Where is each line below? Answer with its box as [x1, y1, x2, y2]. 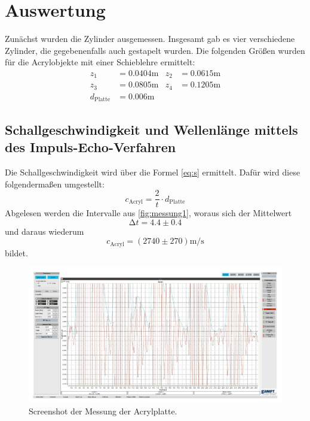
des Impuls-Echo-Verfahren [5, 138, 176, 156]
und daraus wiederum [5, 225, 84, 237]
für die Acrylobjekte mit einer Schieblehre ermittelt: [5, 56, 195, 68]
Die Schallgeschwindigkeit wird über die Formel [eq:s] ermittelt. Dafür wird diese [5, 165, 300, 178]
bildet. [5, 246, 28, 259]
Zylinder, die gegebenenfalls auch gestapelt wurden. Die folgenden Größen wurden [5, 44, 305, 56]
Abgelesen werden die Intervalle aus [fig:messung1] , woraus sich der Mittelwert [5, 207, 292, 219]
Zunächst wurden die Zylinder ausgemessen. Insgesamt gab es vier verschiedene [5, 32, 295, 45]
